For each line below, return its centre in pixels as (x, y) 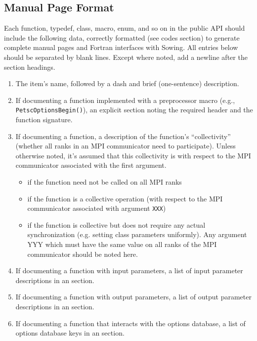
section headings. (30, 67)
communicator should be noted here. (83, 254)
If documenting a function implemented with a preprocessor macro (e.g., (125, 100)
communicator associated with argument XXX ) (97, 208)
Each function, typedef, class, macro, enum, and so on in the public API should (125, 28)
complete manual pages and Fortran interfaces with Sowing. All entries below (121, 47)
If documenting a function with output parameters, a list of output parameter (133, 297)
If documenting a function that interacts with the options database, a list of (130, 323)
